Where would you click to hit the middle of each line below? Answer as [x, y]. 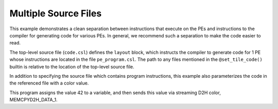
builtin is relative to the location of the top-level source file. [72, 67]
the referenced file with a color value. [49, 83]
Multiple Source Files [56, 13]
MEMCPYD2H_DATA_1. [33, 100]
